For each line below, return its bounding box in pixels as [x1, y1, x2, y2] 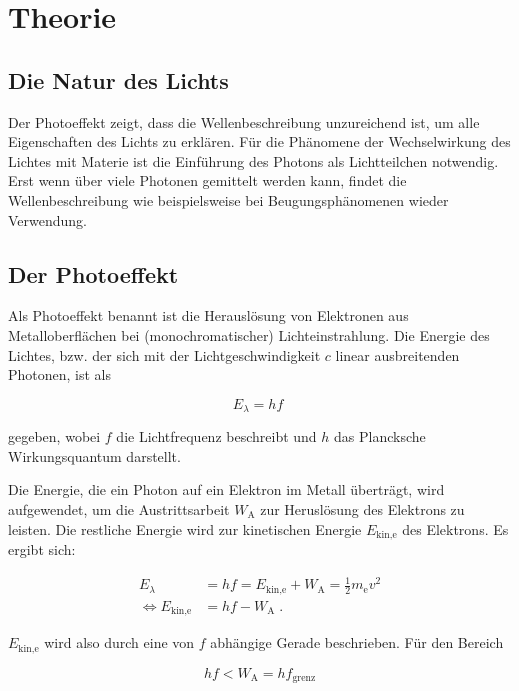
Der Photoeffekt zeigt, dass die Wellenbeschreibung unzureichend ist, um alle [8, 111, 480, 132]
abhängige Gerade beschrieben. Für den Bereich [210, 632, 504, 653]
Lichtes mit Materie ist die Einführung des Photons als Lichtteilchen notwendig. [8, 150, 499, 171]
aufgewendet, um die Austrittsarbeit [8, 498, 230, 519]
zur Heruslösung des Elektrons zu [260, 498, 465, 519]
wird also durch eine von [44, 632, 195, 653]
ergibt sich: [8, 539, 76, 559]
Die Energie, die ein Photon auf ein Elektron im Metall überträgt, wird [8, 479, 445, 500]
